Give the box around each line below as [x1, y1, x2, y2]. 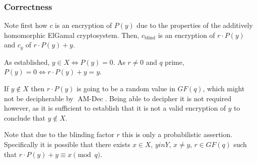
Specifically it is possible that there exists [4, 139, 130, 150]
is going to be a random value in [77, 83, 175, 94]
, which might [202, 83, 245, 94]
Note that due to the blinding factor [4, 129, 114, 140]
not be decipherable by [4, 93, 74, 103]
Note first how [4, 20, 48, 30]
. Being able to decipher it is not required [105, 93, 232, 103]
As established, [4, 56, 50, 67]
